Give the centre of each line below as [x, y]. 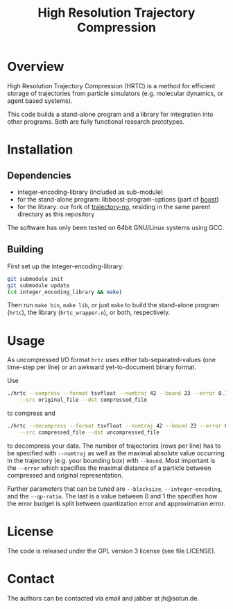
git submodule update [38, 285]
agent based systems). [40, 100]
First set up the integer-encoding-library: [66, 266]
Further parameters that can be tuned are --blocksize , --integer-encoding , [115, 489]
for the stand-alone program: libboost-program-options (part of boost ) [118, 199]
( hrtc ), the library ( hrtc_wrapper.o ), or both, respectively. [89, 312]
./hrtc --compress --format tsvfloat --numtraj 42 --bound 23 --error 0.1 [118, 393]
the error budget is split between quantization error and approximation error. [116, 503]
